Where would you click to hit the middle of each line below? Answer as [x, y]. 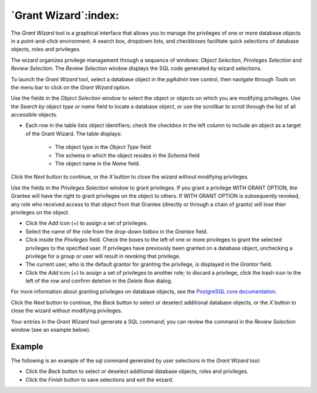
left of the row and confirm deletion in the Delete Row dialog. [99, 281]
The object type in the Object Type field [103, 147]
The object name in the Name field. [97, 164]
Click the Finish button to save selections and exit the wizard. [100, 379]
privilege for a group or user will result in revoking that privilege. [103, 256]
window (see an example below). [51, 330]
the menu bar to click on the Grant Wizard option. [71, 87]
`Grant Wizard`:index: [65, 15]
